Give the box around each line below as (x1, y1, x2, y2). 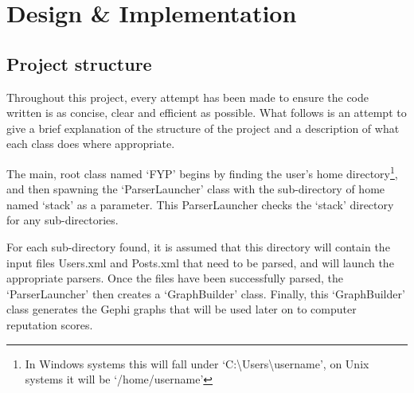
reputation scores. (6, 316, 93, 333)
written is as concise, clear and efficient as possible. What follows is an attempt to (6, 104, 407, 121)
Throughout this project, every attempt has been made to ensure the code (6, 88, 369, 105)
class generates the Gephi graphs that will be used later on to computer (6, 301, 357, 317)
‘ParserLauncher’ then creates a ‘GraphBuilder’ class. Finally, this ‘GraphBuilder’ (6, 285, 405, 302)
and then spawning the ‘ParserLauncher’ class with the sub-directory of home (6, 181, 385, 197)
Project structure (6, 51, 152, 76)
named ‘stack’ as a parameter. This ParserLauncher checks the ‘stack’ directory (6, 196, 394, 212)
